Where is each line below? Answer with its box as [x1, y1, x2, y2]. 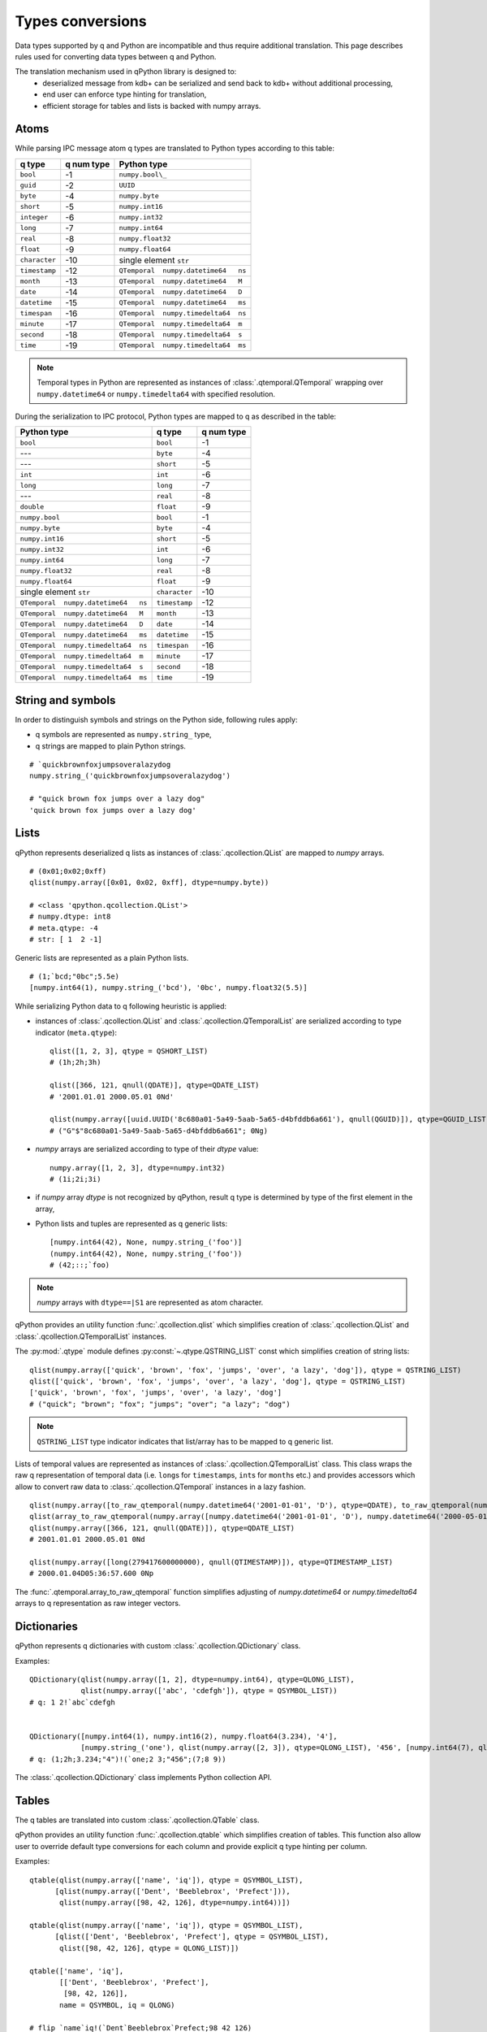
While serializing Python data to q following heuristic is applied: [15, 1001, 227, 1011]
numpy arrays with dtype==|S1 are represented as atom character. [37, 1297, 264, 1308]
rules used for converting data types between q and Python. [15, 51, 217, 61]
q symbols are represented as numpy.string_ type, [35, 730, 212, 740]
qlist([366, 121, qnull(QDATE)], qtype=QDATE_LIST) [50, 1081, 260, 1090]
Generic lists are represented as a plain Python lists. [15, 953, 189, 962]
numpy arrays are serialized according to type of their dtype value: [35, 1144, 259, 1154]
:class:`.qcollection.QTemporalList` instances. [15, 1331, 166, 1341]
